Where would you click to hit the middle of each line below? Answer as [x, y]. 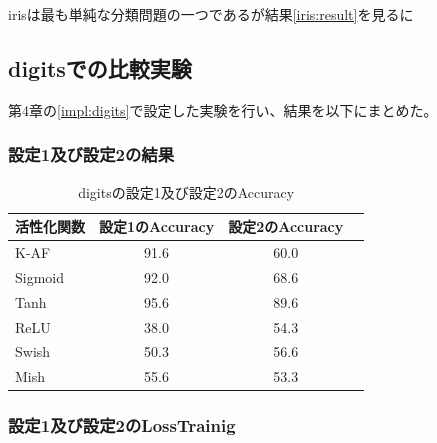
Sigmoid [40, 276]
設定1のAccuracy [157, 226]
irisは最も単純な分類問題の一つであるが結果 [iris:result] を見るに [211, 14]
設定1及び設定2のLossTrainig [122, 425]
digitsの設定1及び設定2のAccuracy [186, 191]
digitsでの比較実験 [100, 67]
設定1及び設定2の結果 [91, 154]
